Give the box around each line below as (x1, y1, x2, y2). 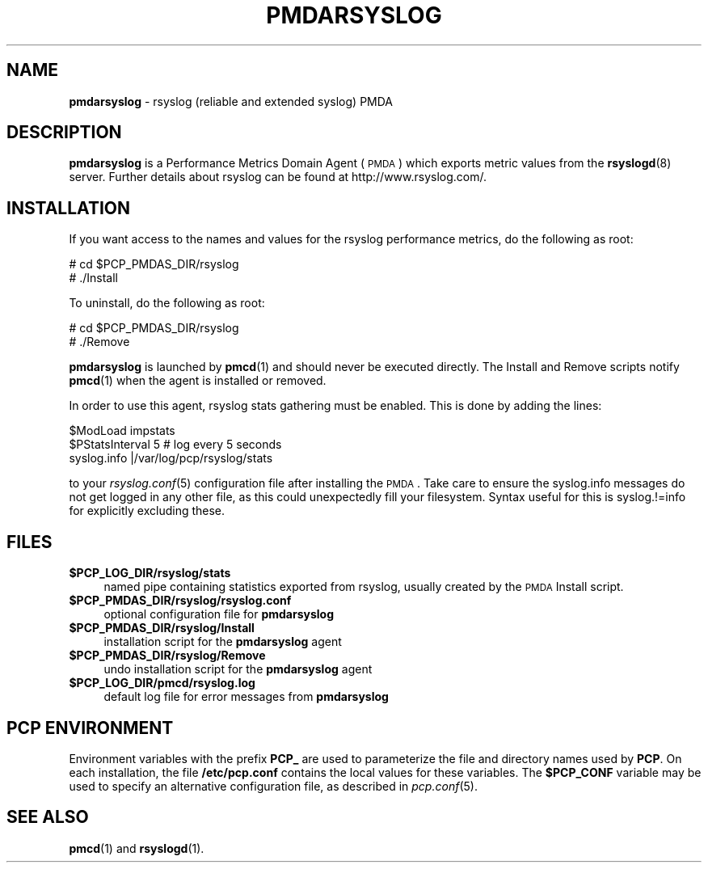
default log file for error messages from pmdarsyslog (103, 690, 389, 704)
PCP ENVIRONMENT (6, 717, 174, 738)
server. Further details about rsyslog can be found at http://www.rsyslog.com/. (69, 170, 487, 184)
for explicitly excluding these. (69, 504, 225, 518)
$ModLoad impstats (69, 424, 175, 438)
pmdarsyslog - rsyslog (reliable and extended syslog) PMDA (69, 94, 393, 108)
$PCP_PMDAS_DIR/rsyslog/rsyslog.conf (69, 593, 292, 608)
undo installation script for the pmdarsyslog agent (103, 662, 373, 677)
